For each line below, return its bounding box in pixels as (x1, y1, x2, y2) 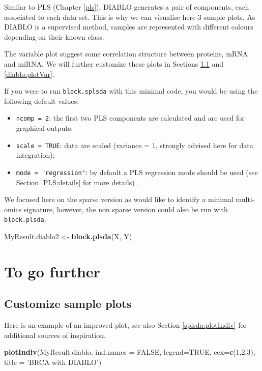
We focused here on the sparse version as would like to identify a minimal (4, 194, 234, 205)
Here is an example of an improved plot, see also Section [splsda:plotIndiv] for (4, 320, 247, 330)
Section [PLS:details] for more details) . (16, 177, 139, 187)
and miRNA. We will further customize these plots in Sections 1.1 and (4, 58, 224, 69)
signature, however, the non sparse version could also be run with (23, 204, 228, 214)
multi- (236, 194, 255, 205)
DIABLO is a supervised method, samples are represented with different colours (4, 21, 253, 32)
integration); (16, 150, 55, 160)
